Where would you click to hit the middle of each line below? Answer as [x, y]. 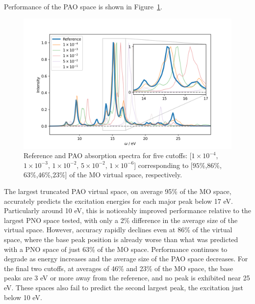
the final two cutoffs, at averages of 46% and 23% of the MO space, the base [119, 268]
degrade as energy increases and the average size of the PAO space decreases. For [126, 259]
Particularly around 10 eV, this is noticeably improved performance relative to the [127, 210]
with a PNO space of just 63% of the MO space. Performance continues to [116, 249]
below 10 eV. [23, 297]
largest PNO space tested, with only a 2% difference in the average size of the [121, 220]
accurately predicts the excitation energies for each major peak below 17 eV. [118, 201]
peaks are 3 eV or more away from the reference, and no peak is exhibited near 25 [127, 278]
